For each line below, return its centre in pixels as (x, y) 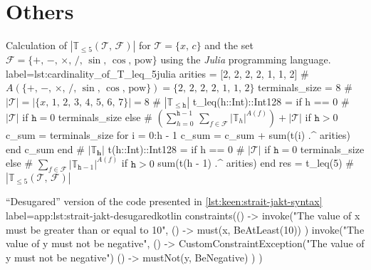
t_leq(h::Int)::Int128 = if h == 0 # (271, 101)
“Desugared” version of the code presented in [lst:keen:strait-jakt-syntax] (164, 201)
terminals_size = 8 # (305, 87)
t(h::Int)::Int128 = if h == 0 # (176, 149)
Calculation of (36, 45)
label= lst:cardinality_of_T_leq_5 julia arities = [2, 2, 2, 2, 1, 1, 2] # (157, 73)
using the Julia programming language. (246, 59)
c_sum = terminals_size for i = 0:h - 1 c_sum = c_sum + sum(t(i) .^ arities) (178, 134)
